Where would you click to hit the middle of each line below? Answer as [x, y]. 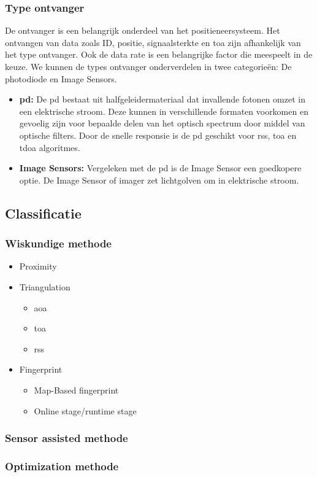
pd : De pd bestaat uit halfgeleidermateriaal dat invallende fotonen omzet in [162, 99]
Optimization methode [62, 466]
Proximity [38, 266]
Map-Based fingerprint [76, 390]
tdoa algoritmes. [50, 147]
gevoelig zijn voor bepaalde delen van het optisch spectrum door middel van [162, 123]
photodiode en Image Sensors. [61, 78]
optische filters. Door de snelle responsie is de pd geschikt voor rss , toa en [158, 135]
